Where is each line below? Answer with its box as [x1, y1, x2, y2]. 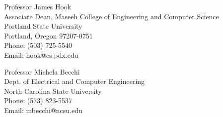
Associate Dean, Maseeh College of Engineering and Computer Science [4, 11, 219, 21]
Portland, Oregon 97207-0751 [4, 30, 93, 40]
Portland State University [4, 21, 82, 31]
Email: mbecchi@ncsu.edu [4, 105, 82, 115]
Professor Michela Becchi [4, 66, 80, 77]
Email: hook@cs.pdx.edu [4, 49, 78, 60]
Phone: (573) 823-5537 [4, 95, 73, 106]
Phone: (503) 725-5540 [4, 40, 73, 50]
